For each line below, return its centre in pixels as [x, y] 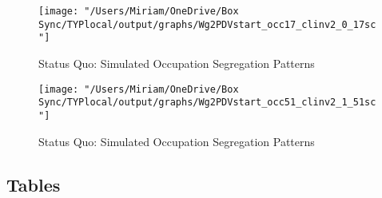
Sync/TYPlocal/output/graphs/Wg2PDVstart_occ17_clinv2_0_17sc [207, 24]
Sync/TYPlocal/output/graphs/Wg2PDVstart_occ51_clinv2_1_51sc [207, 103]
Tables [34, 184]
